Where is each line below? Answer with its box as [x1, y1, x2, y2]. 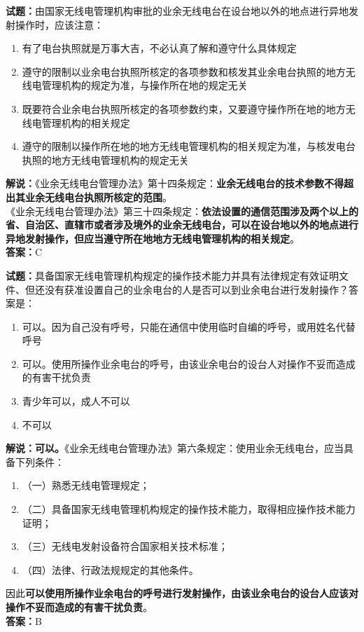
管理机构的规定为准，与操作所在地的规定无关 [41, 78, 248, 92]
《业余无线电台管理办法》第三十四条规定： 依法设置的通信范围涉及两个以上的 [6, 203, 358, 218]
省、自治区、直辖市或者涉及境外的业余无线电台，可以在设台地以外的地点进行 [6, 217, 358, 232]
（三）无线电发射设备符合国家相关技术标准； [22, 539, 228, 554]
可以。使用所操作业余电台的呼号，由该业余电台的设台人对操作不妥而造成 [22, 356, 356, 371]
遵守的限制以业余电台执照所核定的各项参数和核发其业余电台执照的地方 [22, 64, 346, 78]
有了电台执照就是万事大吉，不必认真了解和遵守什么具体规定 [22, 41, 297, 55]
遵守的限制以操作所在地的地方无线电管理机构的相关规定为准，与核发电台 [22, 139, 356, 153]
